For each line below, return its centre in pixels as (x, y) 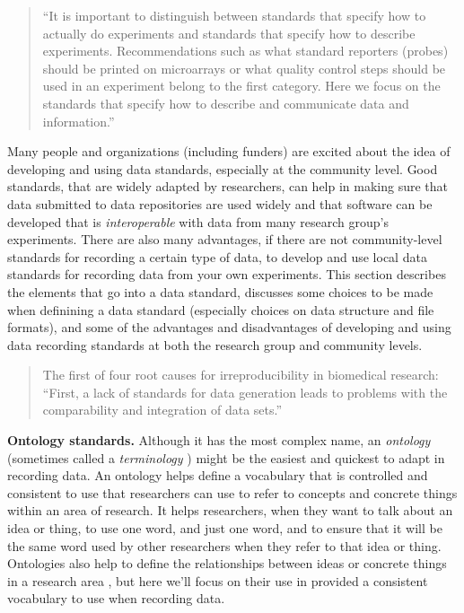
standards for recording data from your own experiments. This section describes (227, 274)
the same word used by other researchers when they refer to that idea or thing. (224, 545)
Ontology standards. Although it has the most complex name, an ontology (219, 440)
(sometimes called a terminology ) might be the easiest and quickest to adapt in (226, 457)
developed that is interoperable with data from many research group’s (198, 221)
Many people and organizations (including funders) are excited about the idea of (229, 151)
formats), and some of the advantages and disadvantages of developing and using (229, 327)
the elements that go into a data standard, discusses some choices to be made (220, 291)
